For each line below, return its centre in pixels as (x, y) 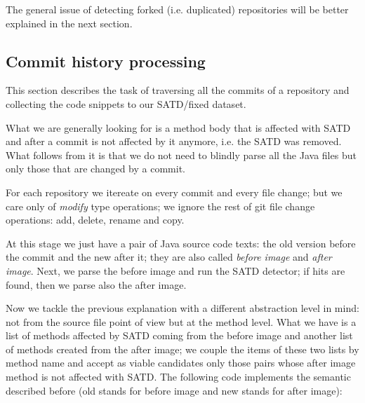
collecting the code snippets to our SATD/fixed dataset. (126, 103)
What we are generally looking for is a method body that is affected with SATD (178, 127)
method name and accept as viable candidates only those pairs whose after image (181, 363)
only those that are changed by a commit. (95, 169)
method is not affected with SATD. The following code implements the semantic (178, 377)
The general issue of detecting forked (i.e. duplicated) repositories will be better (177, 9)
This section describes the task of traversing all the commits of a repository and (178, 90)
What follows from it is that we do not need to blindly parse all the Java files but (181, 155)
